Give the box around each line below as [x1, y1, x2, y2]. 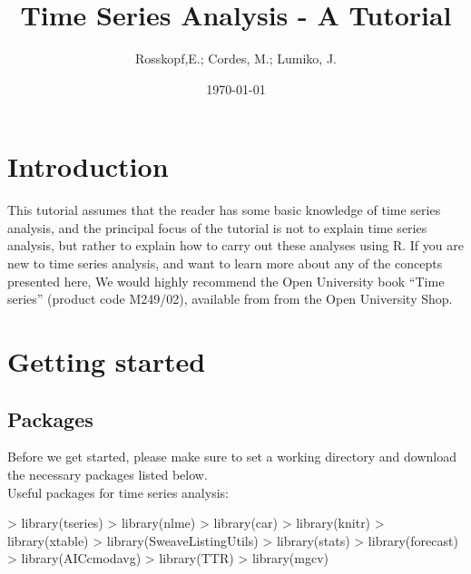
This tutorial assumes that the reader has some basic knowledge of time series [7, 200, 441, 219]
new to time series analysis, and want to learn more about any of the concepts [7, 254, 443, 273]
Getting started [7, 343, 206, 379]
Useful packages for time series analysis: [7, 482, 229, 501]
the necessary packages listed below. [7, 464, 208, 483]
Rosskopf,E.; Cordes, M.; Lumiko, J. [135, 49, 337, 68]
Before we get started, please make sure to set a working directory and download [7, 447, 456, 466]
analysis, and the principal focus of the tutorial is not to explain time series [7, 218, 427, 237]
